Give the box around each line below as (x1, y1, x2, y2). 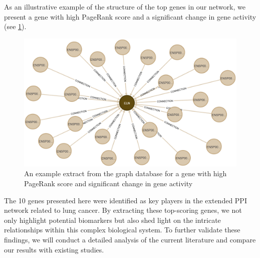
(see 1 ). (4, 21, 27, 32)
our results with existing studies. (4, 244, 104, 254)
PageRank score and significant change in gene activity (24, 178, 193, 189)
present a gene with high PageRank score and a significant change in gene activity (4, 11, 256, 22)
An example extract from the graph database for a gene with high (24, 168, 227, 179)
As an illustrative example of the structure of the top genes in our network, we (4, 2, 245, 12)
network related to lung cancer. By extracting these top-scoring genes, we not (4, 205, 242, 215)
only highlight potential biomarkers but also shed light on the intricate (4, 214, 221, 225)
